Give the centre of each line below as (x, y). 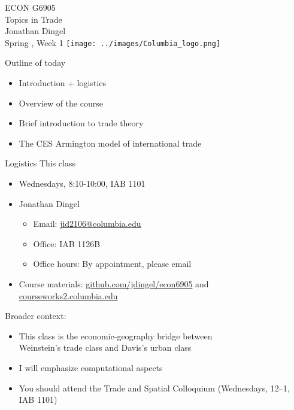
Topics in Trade (34, 19)
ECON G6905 (30, 7)
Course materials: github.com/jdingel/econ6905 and (114, 283)
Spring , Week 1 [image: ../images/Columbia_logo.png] (113, 42)
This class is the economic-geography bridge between (116, 335)
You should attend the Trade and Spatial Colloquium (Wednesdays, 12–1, (154, 388)
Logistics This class (40, 163)
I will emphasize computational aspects (91, 367)
